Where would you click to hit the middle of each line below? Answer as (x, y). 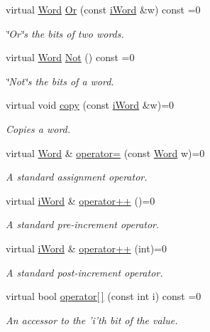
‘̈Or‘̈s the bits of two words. (65, 33)
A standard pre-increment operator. (83, 224)
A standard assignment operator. (77, 177)
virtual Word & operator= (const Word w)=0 (105, 152)
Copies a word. (38, 128)
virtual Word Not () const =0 (70, 57)
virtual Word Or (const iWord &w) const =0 (103, 9)
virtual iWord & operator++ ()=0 (81, 200)
